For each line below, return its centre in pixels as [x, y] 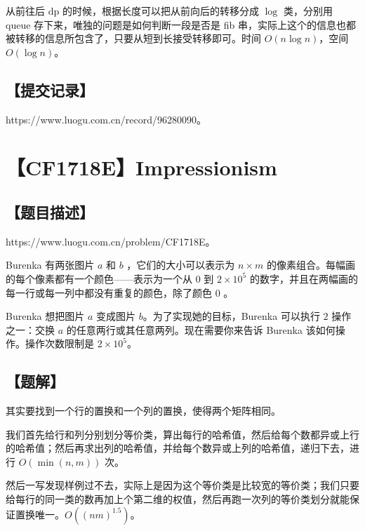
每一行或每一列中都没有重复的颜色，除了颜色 [109, 292]
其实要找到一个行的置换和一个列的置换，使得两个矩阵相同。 [143, 411]
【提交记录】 [50, 89]
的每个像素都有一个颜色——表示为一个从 [99, 278]
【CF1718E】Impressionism [141, 167]
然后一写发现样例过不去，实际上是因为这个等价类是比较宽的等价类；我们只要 [182, 485]
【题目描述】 [50, 211]
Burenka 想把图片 [45, 316]
